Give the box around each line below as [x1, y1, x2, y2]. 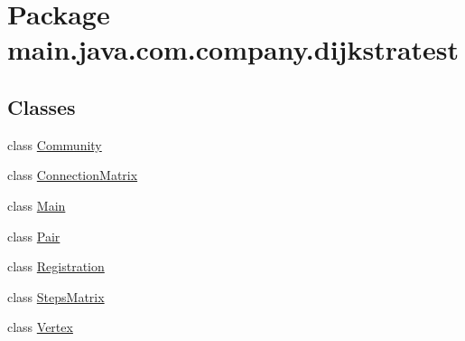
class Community [7, 135, 102, 154]
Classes [7, 92, 76, 120]
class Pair [7, 226, 60, 245]
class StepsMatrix [7, 287, 105, 306]
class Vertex [7, 317, 73, 336]
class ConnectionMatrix [7, 166, 138, 185]
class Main [7, 195, 66, 214]
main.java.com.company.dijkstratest [7, 31, 460, 68]
